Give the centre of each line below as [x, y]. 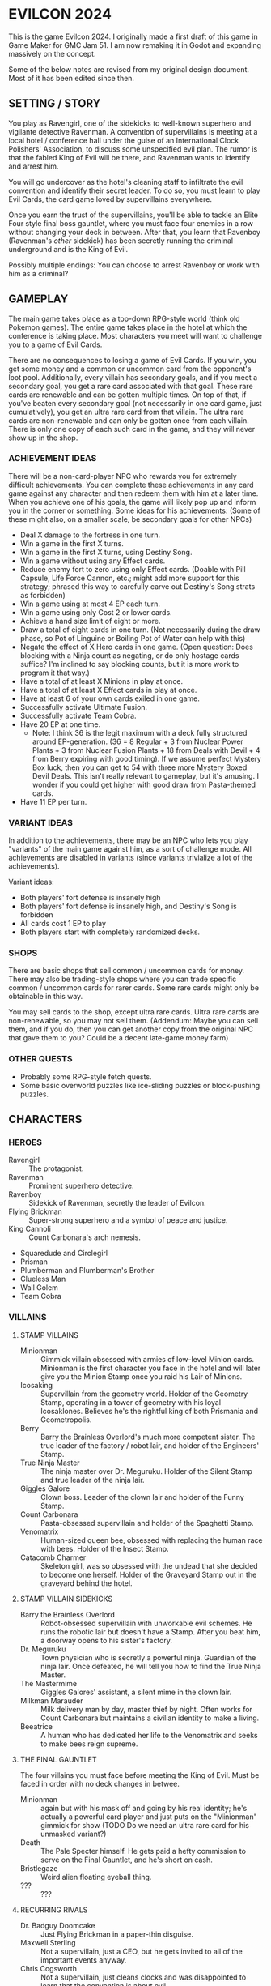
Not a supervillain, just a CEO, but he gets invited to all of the [141, 1951]
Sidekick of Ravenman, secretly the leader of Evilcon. [117, 1203]
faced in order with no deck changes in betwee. [100, 1783]
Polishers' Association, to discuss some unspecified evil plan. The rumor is [133, 149]
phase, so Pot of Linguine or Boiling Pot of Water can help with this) [133, 638]
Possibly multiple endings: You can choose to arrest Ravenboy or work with [134, 265]
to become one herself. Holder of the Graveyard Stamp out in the [148, 1574]
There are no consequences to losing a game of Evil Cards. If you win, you [132, 360]
